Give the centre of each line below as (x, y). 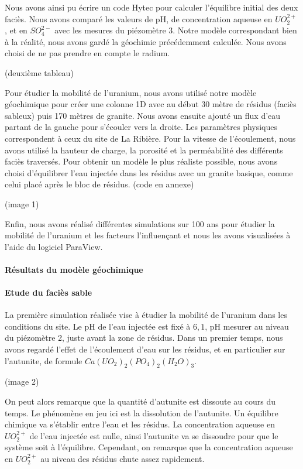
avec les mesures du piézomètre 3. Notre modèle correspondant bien (176, 30)
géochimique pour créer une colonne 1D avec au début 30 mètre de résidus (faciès (151, 104)
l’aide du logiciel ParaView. (54, 246)
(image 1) (22, 203)
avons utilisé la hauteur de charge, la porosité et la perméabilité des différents (144, 150)
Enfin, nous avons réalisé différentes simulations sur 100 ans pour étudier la (140, 223)
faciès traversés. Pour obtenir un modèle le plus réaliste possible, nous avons (141, 161)
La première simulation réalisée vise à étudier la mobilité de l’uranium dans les (146, 315)
